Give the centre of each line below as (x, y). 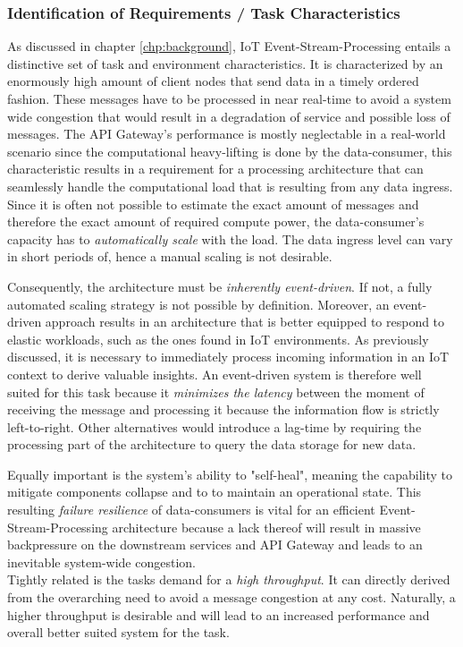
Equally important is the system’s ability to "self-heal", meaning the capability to (230, 474)
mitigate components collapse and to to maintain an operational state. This (215, 492)
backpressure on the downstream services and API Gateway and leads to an (215, 545)
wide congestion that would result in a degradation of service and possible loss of (229, 116)
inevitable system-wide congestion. (101, 562)
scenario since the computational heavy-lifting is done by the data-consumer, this (230, 151)
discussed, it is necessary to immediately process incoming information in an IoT (228, 357)
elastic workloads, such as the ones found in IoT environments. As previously (218, 339)
